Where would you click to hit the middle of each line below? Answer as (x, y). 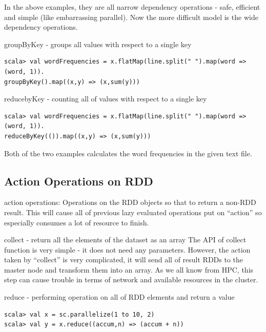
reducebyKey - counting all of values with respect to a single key (106, 99)
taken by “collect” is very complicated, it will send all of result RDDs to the (124, 260)
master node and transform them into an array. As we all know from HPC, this (129, 269)
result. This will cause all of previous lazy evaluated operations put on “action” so (133, 212)
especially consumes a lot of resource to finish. (77, 222)
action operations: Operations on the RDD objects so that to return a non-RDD (130, 202)
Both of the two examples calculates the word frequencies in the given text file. (128, 153)
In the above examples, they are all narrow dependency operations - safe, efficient (132, 7)
